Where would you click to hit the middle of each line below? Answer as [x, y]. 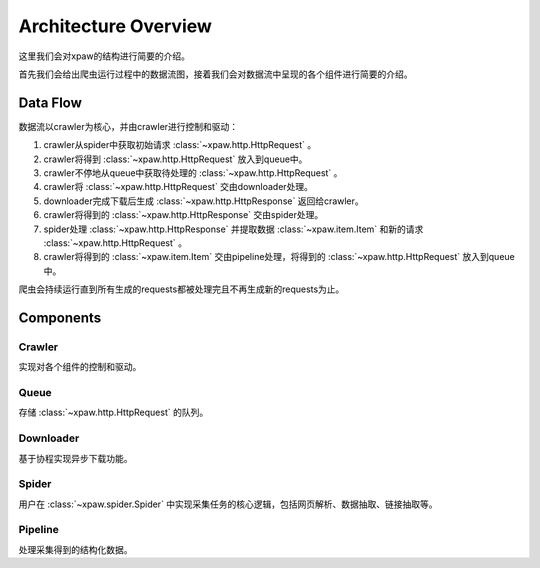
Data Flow [50, 102]
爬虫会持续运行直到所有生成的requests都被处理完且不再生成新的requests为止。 [181, 289]
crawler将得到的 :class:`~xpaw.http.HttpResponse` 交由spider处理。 [183, 215]
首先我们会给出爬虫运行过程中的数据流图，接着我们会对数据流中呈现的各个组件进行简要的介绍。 [215, 74]
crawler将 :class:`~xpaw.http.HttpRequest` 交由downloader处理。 [178, 187]
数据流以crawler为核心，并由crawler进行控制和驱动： [128, 126]
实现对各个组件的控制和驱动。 [80, 367]
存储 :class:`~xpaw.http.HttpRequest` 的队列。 [113, 412]
